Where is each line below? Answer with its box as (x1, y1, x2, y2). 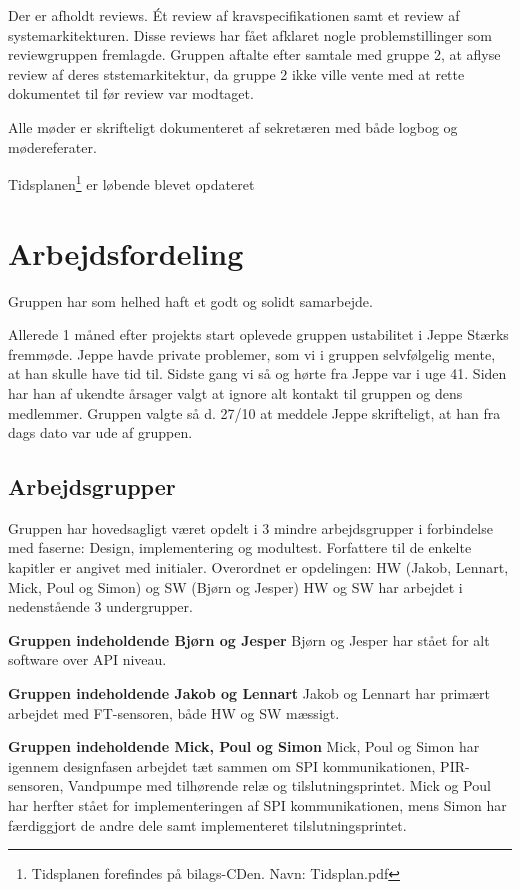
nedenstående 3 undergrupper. (8, 596, 193, 617)
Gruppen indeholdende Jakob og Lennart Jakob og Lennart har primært (8, 683, 491, 704)
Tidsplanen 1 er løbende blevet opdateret (8, 171, 255, 194)
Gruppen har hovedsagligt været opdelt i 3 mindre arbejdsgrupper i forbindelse (8, 517, 493, 538)
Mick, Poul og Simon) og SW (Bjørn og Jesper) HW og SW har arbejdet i (8, 576, 463, 597)
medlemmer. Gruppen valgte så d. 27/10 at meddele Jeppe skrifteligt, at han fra (8, 402, 501, 423)
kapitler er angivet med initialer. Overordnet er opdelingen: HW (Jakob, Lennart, (8, 557, 509, 578)
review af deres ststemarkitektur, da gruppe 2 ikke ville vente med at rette (8, 63, 465, 84)
